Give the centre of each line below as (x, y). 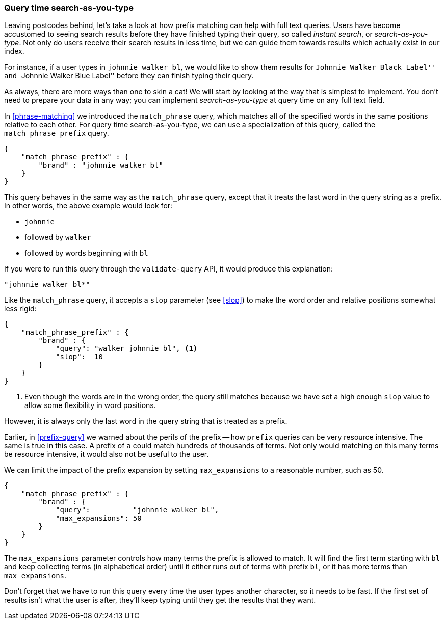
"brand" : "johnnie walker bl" (101, 165)
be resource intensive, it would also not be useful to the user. (107, 454)
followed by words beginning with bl (86, 253)
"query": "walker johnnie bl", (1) (127, 349)
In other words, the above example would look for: (88, 206)
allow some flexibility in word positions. (90, 405)
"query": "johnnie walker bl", (137, 510)
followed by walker (58, 237)
